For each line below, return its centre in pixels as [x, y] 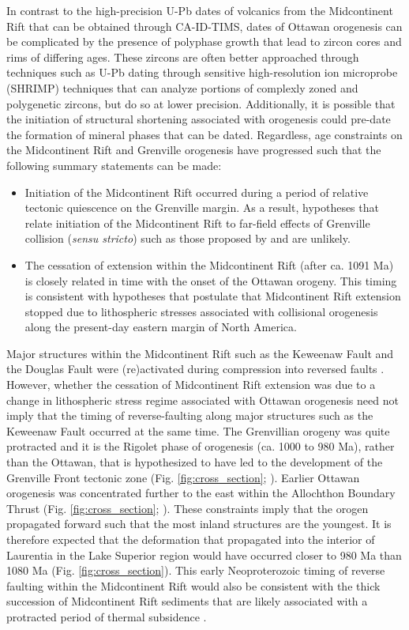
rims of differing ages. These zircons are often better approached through [183, 57]
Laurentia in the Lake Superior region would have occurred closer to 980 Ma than [204, 555]
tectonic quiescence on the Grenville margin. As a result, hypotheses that [202, 207]
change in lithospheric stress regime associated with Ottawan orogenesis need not [203, 400]
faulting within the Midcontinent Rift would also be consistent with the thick [193, 585]
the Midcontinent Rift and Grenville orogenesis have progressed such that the [194, 150]
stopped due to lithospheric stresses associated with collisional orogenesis [201, 311]
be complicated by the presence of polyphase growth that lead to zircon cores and [204, 41]
